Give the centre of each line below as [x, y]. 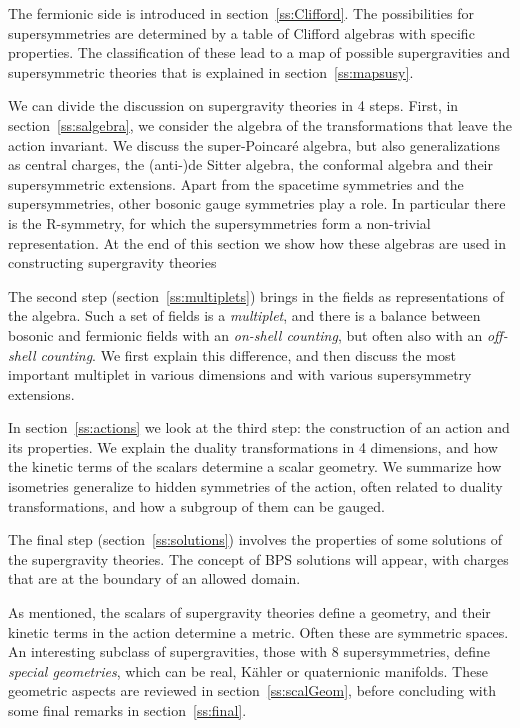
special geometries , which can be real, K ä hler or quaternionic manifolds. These [248, 670]
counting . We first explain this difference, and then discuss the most [248, 354]
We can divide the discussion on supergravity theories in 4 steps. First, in [233, 105]
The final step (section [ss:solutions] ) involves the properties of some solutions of [255, 539]
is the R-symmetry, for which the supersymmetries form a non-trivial [219, 222]
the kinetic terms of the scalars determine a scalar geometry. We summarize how [255, 466]
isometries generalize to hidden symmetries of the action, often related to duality [255, 486]
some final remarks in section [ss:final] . [127, 710]
